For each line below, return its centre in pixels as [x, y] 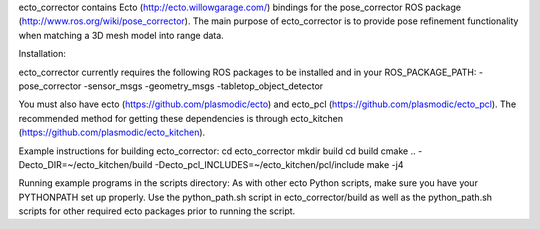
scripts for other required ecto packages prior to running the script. [157, 211]
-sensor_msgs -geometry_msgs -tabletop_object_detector [203, 86]
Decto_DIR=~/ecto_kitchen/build [85, 164]
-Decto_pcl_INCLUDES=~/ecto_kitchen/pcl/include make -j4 [279, 164]
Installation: [42, 54]
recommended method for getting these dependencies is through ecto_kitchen [181, 118]
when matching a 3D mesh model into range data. [121, 35]
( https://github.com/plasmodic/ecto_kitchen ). [112, 132]
